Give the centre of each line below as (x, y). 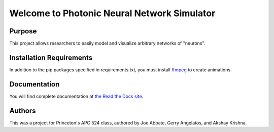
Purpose (23, 31)
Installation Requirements (51, 57)
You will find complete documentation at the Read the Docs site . (76, 96)
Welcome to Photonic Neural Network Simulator (112, 13)
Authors (23, 111)
